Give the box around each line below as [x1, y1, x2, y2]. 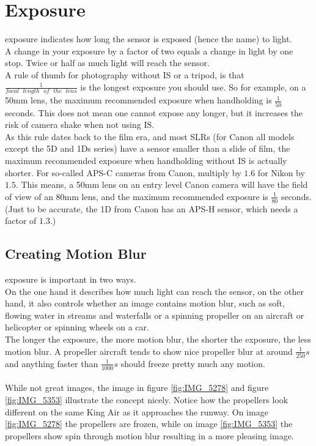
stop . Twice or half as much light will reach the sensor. [5, 56, 210, 69]
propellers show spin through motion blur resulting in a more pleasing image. [5, 429, 294, 442]
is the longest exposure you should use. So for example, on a [80, 80, 306, 93]
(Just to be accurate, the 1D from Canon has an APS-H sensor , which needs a [5, 202, 298, 215]
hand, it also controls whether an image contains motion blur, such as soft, [5, 297, 285, 310]
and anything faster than [5, 357, 98, 370]
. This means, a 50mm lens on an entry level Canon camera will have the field [15, 178, 308, 191]
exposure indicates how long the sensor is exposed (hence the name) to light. [5, 32, 292, 45]
